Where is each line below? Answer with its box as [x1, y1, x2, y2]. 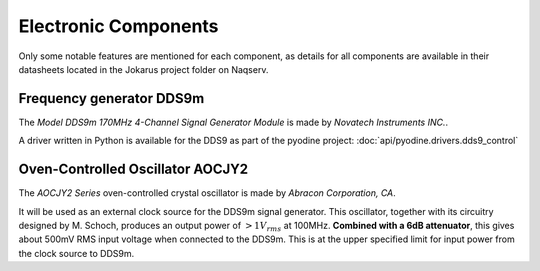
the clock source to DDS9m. [18, 247, 135, 259]
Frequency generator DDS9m [18, 90, 205, 107]
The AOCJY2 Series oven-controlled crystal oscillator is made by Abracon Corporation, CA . [18, 187, 397, 199]
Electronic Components [18, 15, 219, 37]
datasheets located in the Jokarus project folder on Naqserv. [18, 63, 269, 75]
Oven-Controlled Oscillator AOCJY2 [18, 161, 249, 178]
